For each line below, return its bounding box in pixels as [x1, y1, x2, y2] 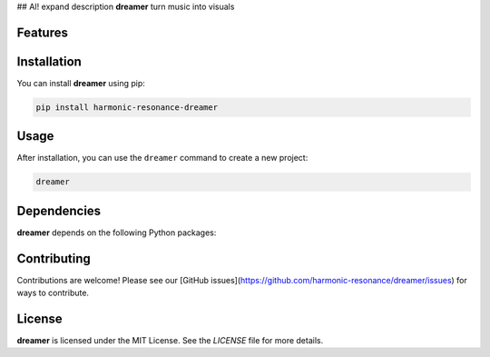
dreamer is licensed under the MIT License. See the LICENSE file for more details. [16, 335, 324, 346]
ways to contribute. [16, 287, 90, 299]
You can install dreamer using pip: [16, 77, 145, 88]
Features [16, 25, 68, 40]
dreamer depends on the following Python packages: [16, 227, 217, 238]
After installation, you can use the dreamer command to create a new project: [16, 153, 309, 164]
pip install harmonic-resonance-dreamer [35, 102, 218, 113]
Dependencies [16, 203, 102, 218]
